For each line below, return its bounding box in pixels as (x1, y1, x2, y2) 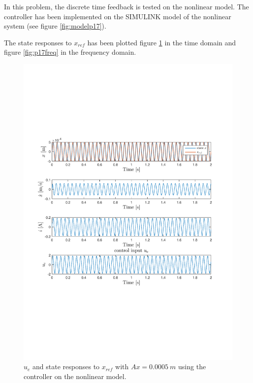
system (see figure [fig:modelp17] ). (4, 21, 106, 31)
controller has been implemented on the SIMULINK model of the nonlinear (4, 11, 231, 21)
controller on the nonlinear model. (24, 371, 126, 382)
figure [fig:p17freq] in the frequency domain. (4, 47, 136, 57)
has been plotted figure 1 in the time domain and (87, 37, 236, 47)
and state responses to (32, 361, 100, 372)
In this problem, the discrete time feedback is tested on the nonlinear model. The (4, 1, 249, 11)
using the (178, 361, 206, 372)
